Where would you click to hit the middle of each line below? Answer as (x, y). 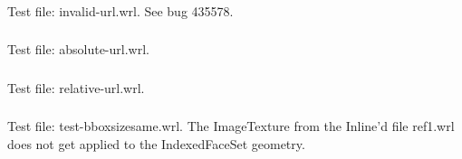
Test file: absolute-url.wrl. (78, 49)
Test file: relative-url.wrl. (76, 87)
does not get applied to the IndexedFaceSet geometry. (156, 144)
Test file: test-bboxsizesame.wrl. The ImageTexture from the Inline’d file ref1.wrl (231, 126)
